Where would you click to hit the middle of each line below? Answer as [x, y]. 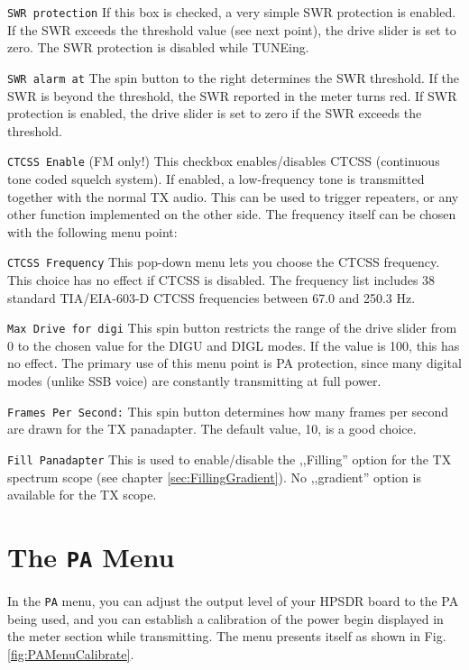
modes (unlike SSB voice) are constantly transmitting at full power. [194, 381]
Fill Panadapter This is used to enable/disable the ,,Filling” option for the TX [230, 459]
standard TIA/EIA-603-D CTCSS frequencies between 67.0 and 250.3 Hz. [212, 297]
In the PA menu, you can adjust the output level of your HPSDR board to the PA [233, 600]
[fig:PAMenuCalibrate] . [71, 653]
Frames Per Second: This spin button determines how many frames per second [228, 411]
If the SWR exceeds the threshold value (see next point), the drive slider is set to [232, 29]
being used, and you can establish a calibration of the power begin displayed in [225, 618]
